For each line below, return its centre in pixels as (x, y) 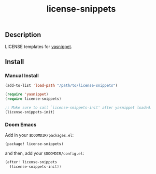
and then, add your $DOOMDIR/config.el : (45, 153)
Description (23, 35)
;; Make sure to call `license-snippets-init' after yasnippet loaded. (78, 108)
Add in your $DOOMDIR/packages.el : (39, 135)
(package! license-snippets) (34, 144)
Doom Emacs (21, 125)
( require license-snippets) (33, 99)
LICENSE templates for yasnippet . (39, 47)
